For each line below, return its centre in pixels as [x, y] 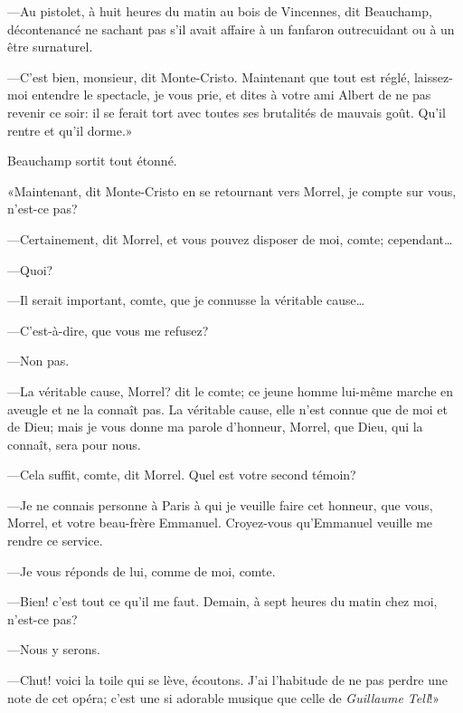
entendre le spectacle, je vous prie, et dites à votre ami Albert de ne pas [231, 95]
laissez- [433, 76]
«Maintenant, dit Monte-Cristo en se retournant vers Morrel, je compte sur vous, [232, 190]
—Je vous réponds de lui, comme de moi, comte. [142, 570]
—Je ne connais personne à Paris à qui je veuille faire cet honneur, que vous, [220, 504]
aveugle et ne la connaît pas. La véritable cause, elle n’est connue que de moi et [227, 409]
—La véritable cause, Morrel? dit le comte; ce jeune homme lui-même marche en [231, 390]
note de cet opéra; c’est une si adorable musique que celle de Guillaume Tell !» [224, 697]
